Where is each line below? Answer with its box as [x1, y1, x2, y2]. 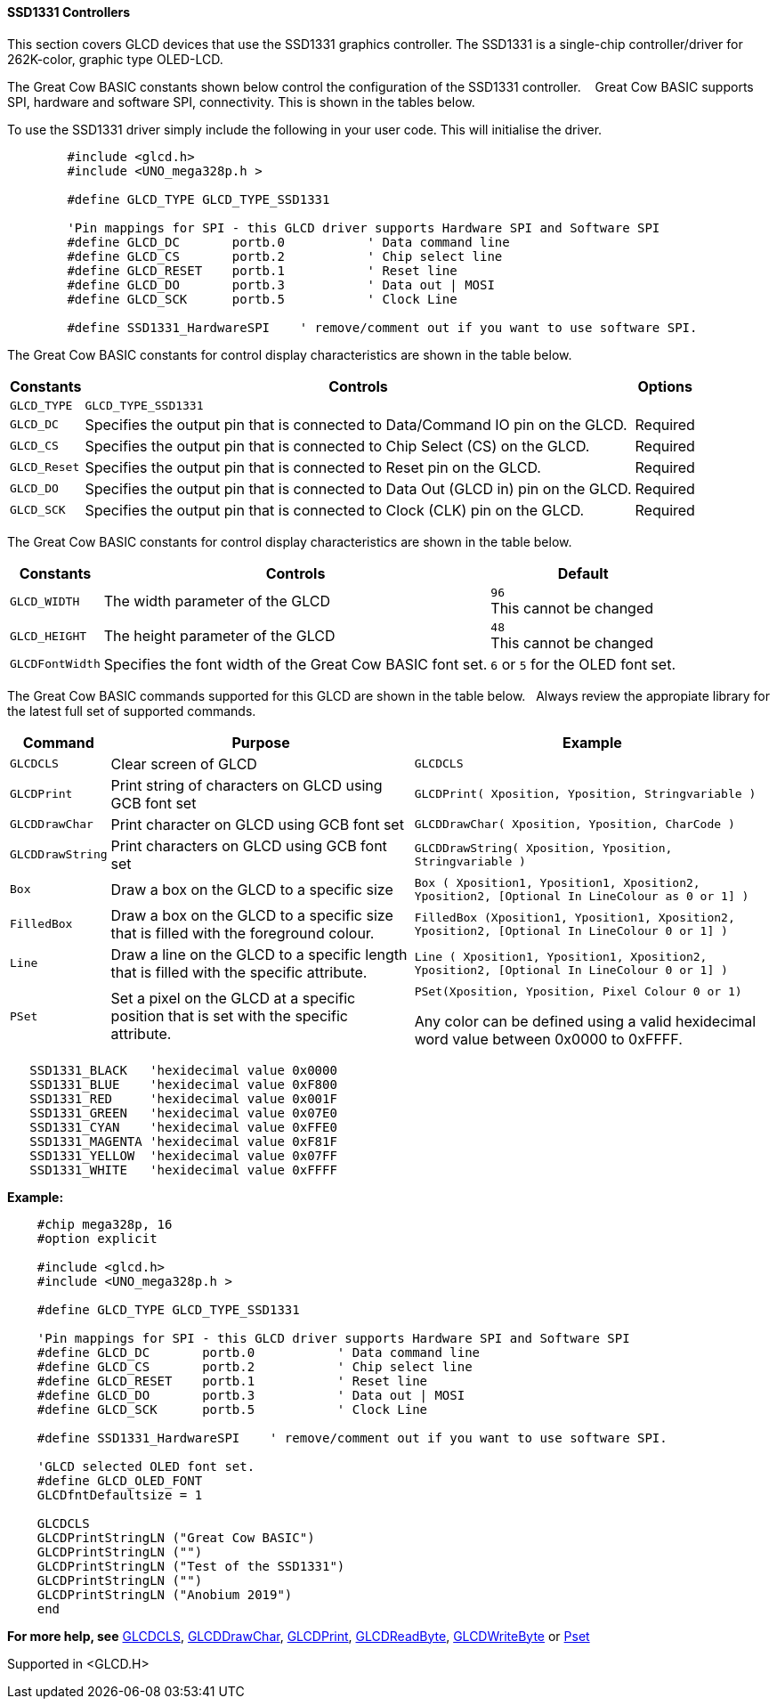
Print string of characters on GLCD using [110, 776, 383, 794]
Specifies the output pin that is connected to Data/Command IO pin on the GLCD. [85, 415, 627, 434]
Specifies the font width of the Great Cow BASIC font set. [103, 654, 488, 673]
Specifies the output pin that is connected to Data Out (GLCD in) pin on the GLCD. [85, 479, 632, 498]
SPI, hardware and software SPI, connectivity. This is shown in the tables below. [7, 93, 475, 110]
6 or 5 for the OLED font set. [490, 654, 676, 673]
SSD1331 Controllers [7, 4, 131, 20]
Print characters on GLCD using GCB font [110, 836, 387, 855]
